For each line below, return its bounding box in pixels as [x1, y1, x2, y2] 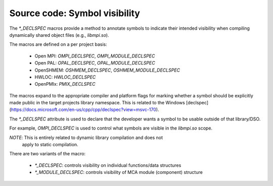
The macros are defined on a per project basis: [9, 41, 107, 47]
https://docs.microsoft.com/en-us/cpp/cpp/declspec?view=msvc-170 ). [11, 106, 159, 113]
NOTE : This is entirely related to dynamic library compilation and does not [9, 134, 163, 141]
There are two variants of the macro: [9, 151, 86, 157]
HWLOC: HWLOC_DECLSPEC [34, 74, 96, 80]
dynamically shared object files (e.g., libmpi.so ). [9, 32, 109, 38]
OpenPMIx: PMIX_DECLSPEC [34, 81, 96, 87]
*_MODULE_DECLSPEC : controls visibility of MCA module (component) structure [34, 169, 203, 175]
